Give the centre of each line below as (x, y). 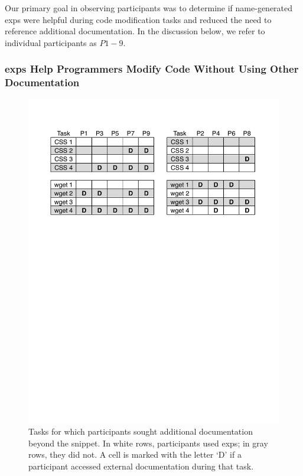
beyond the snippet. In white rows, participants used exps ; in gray (148, 443)
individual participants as (51, 42)
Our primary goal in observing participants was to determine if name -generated (149, 8)
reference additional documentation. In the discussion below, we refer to (135, 31)
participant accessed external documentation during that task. (141, 466)
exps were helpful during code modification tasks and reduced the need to (138, 19)
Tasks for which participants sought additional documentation (141, 431)
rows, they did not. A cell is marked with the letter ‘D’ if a (135, 454)
